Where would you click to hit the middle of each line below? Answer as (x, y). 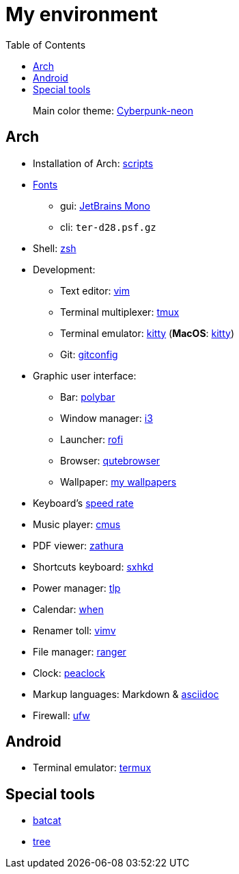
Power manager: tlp (77, 588)
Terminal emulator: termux (92, 768)
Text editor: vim (95, 290)
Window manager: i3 (107, 418)
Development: (64, 269)
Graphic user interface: (85, 375)
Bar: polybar (88, 397)
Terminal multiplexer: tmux (120, 312)
